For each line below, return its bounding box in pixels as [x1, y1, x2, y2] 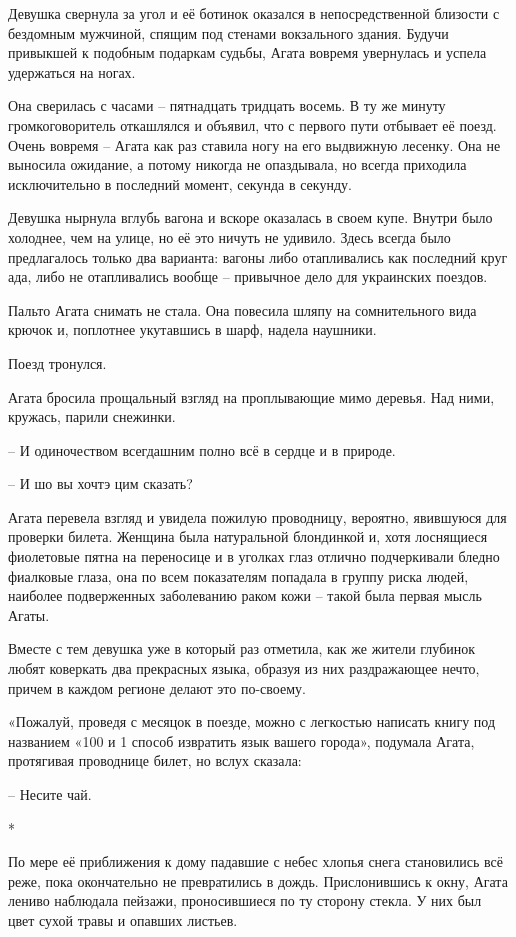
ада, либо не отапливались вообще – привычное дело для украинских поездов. [8, 266, 488, 287]
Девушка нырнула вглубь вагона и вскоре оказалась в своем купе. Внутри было [8, 207, 493, 228]
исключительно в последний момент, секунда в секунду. [8, 173, 352, 194]
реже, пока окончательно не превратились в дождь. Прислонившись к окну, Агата [8, 870, 508, 891]
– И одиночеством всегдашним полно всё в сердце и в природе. [8, 439, 396, 460]
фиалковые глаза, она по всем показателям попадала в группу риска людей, [8, 565, 469, 586]
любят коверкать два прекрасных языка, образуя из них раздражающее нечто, [8, 658, 480, 679]
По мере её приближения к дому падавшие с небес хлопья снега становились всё [8, 851, 503, 872]
